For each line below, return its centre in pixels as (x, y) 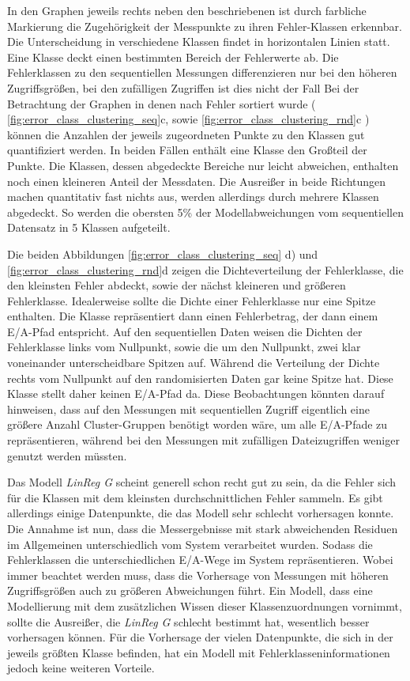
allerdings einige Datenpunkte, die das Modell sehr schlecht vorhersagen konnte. (201, 513)
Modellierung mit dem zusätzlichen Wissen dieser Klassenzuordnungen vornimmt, (205, 605)
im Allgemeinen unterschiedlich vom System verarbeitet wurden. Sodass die (190, 544)
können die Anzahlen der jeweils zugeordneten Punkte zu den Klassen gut (186, 134)
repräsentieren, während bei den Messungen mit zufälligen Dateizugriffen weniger (203, 440)
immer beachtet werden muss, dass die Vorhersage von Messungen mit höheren (198, 575)
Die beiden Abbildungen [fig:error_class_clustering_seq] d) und (163, 253)
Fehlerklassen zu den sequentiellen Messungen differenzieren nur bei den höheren (202, 72)
